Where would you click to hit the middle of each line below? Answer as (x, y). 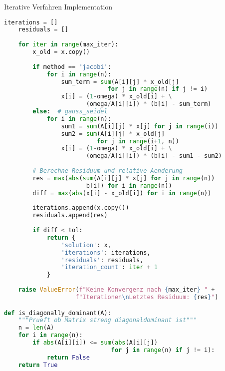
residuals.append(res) (70, 215)
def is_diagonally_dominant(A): (58, 313)
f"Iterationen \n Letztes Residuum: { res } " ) (147, 297)
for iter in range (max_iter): (68, 45)
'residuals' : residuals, (102, 260)
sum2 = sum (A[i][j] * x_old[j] (113, 134)
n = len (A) (36, 328)
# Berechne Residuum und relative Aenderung (108, 171)
